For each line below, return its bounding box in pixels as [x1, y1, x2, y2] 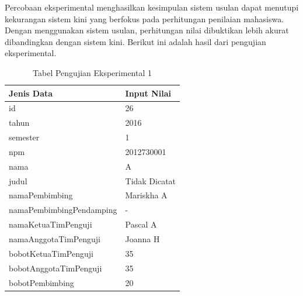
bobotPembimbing [9, 276, 74, 288]
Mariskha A [125, 189, 168, 201]
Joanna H [125, 233, 160, 245]
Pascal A [125, 218, 157, 230]
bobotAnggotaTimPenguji [9, 261, 102, 274]
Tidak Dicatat [125, 174, 176, 187]
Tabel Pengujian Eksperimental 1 [33, 66, 152, 78]
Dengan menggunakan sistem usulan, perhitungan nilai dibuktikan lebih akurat [5, 24, 289, 36]
